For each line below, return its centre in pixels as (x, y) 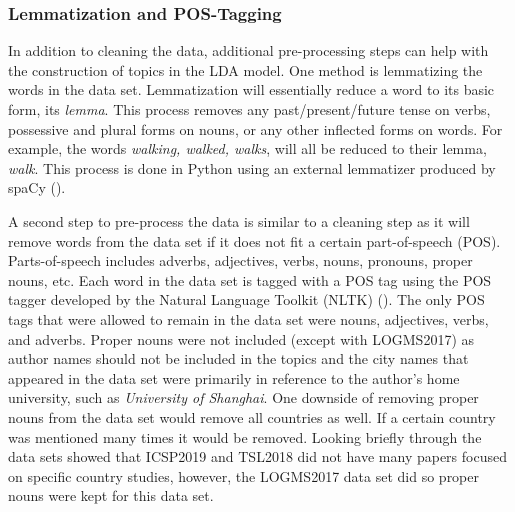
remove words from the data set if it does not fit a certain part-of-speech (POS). (254, 240)
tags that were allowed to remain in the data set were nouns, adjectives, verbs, (248, 318)
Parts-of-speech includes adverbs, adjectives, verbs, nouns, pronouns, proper (240, 260)
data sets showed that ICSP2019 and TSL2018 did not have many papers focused (257, 456)
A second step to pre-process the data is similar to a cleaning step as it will (239, 220)
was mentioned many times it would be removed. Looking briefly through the (245, 436)
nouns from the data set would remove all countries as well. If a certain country (252, 416)
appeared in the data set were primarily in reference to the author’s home (234, 377)
